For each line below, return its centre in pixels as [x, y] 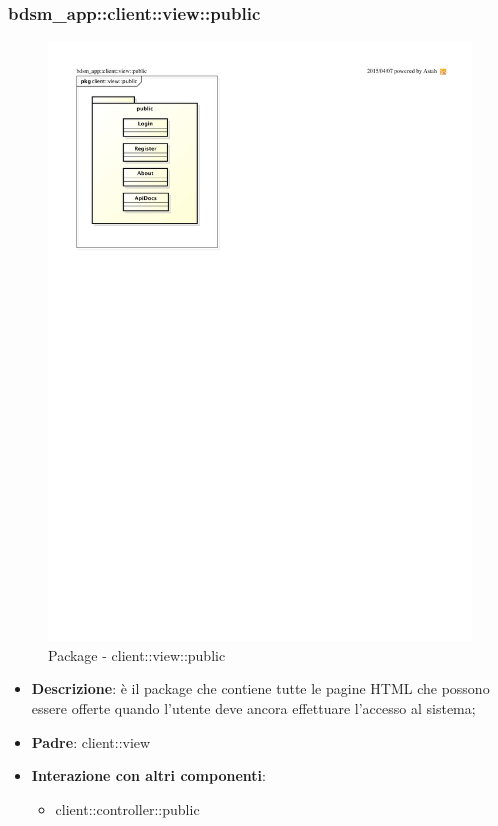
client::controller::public [127, 808]
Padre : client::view [91, 741]
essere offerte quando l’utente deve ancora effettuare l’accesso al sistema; [253, 707]
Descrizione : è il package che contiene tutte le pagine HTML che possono [260, 688]
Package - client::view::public [137, 654]
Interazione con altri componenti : [148, 775]
